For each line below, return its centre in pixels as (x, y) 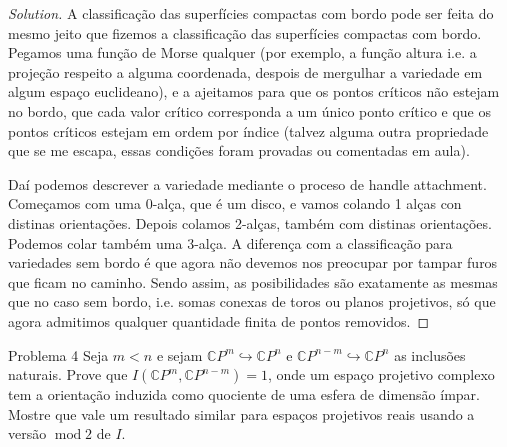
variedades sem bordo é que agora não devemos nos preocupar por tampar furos (253, 262)
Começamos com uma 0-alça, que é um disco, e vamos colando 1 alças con (235, 203)
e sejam (179, 354)
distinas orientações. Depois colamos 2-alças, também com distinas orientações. (250, 222)
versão (27, 433)
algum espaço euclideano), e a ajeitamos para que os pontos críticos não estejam (254, 91)
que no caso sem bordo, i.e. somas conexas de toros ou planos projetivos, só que (252, 301)
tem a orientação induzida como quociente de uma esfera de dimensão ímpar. (244, 394)
